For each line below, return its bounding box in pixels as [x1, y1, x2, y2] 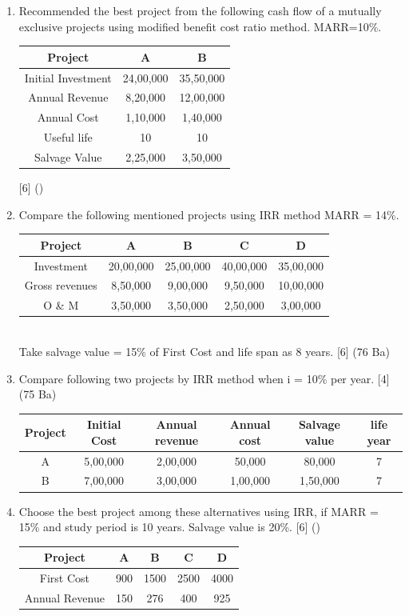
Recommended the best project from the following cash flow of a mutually [18, 2, 382, 18]
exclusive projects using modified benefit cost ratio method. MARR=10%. [18, 18, 382, 34]
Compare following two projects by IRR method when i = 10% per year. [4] [18, 370, 390, 386]
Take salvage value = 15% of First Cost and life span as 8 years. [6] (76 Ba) [18, 342, 390, 359]
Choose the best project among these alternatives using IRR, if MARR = [18, 502, 379, 519]
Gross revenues [24, 277, 97, 294]
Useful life [43, 129, 93, 146]
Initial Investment [24, 69, 112, 86]
